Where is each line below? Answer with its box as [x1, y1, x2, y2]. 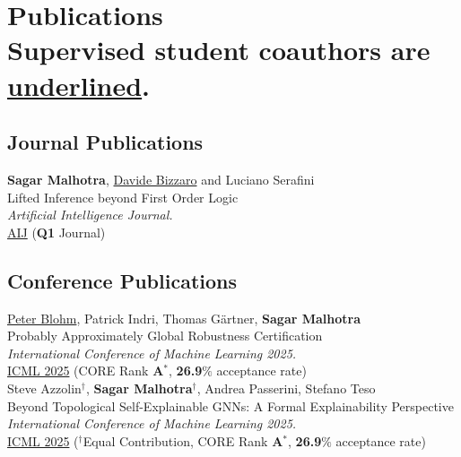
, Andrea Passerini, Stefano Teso [196, 378, 376, 397]
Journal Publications [7, 128, 204, 156]
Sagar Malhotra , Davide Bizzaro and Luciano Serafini [7, 169, 315, 188]
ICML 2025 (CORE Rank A [7, 361, 164, 380]
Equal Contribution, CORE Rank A [83, 431, 283, 450]
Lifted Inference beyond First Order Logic [7, 187, 239, 206]
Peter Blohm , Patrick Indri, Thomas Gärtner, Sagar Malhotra [7, 308, 361, 327]
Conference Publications [7, 266, 237, 294]
